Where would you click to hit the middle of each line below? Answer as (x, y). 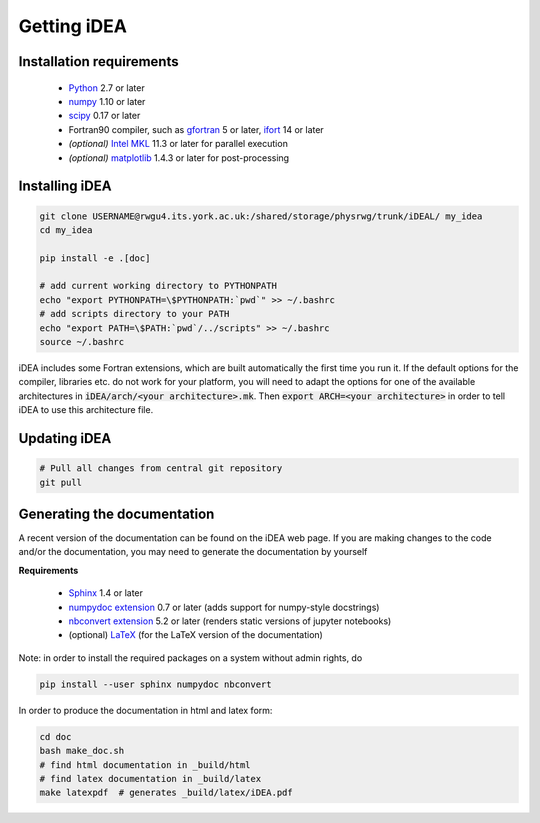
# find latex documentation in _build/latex (150, 778)
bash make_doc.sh (82, 751)
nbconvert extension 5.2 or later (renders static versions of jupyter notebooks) (230, 621)
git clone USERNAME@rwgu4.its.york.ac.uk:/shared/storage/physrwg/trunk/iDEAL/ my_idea (261, 216)
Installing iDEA (65, 186)
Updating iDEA (65, 438)
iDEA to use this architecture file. (86, 410)
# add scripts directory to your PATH (134, 314)
